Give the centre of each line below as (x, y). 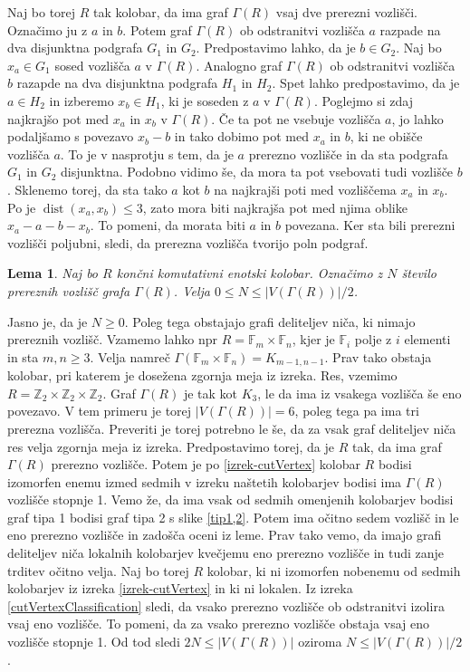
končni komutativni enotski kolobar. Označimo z (249, 273)
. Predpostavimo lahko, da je (276, 48)
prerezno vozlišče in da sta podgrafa (348, 154)
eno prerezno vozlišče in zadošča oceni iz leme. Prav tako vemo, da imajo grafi (225, 535)
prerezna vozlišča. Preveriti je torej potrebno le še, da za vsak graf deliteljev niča (232, 428)
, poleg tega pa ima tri (357, 411)
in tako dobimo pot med (242, 136)
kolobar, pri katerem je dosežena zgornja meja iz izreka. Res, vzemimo (202, 375)
